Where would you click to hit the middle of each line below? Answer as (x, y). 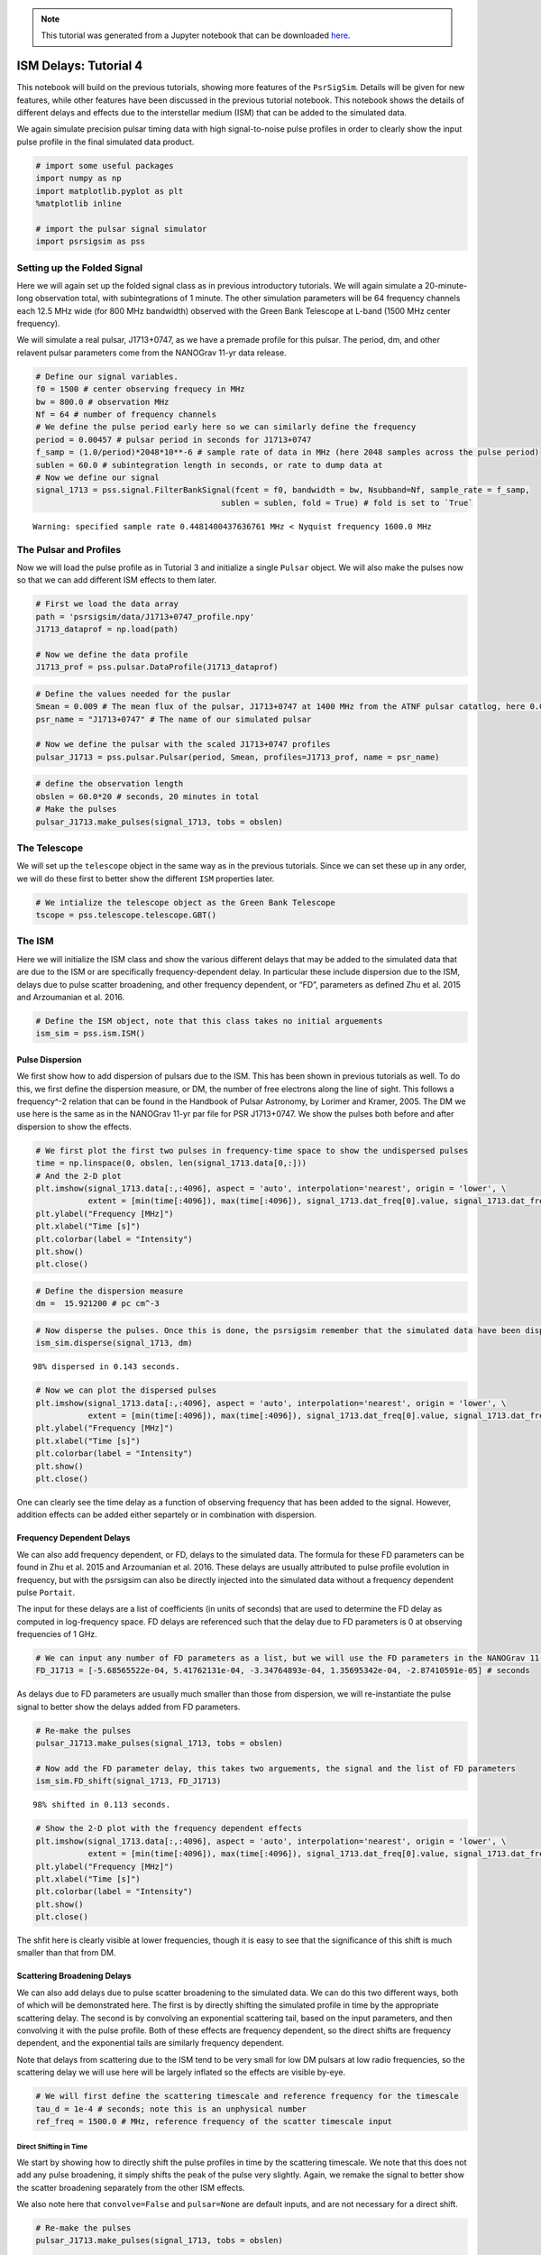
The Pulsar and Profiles (69, 549)
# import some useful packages (105, 166)
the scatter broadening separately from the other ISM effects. (131, 2187)
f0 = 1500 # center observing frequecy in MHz (140, 389)
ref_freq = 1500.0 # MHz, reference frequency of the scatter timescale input (214, 2121)
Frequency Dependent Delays (73, 1538)
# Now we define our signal (97, 477)
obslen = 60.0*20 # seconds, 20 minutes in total (147, 796)
